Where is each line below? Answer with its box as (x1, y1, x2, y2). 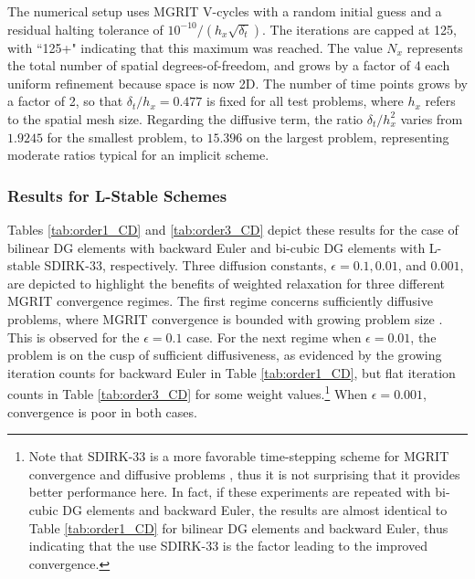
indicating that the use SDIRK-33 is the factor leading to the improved (28, 536, 427, 555)
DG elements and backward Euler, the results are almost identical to (62, 500, 448, 519)
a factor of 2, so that (7, 91, 123, 111)
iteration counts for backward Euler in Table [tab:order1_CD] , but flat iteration (7, 363, 456, 382)
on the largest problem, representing (246, 127, 449, 146)
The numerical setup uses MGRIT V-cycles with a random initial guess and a (7, 2, 442, 20)
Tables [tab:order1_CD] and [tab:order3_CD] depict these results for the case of (7, 219, 459, 238)
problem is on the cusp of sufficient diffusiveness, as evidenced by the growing (7, 345, 442, 364)
